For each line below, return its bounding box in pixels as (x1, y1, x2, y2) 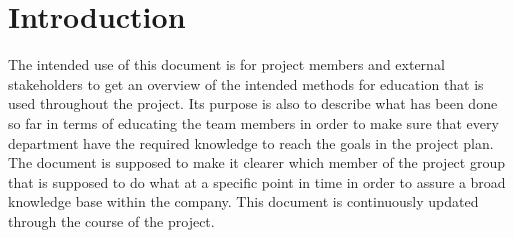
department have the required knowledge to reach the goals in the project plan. (8, 132, 494, 153)
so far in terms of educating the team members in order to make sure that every (8, 112, 499, 133)
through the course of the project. (8, 210, 215, 231)
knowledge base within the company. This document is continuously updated (8, 191, 479, 212)
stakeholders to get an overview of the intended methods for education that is (8, 73, 484, 94)
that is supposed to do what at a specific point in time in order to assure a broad (8, 171, 506, 192)
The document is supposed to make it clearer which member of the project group (8, 152, 505, 173)
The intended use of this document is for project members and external (8, 54, 445, 75)
